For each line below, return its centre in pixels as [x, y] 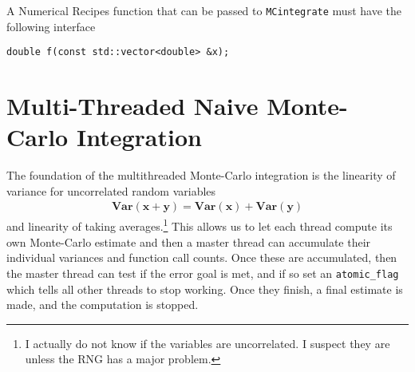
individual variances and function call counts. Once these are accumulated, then [202, 257]
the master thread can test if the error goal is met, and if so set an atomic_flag [203, 273]
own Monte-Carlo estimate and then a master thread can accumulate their [189, 241]
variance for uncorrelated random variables [111, 190]
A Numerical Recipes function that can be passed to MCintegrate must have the [204, 10]
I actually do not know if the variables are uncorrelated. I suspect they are [207, 343]
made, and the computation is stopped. [103, 305]
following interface [51, 26]
